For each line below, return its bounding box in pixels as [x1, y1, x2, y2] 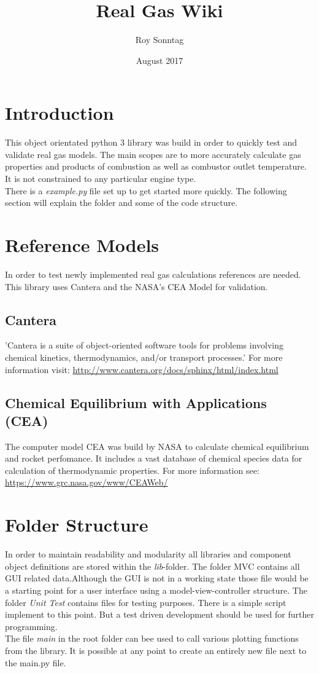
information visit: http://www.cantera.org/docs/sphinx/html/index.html [5, 363, 279, 376]
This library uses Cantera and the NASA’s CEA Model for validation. [5, 280, 268, 293]
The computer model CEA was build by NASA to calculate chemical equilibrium [5, 439, 309, 452]
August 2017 [136, 53, 183, 66]
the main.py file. [5, 656, 66, 669]
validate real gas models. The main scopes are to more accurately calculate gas [5, 148, 301, 160]
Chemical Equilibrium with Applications [5, 393, 267, 412]
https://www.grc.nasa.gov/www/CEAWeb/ [5, 476, 168, 489]
